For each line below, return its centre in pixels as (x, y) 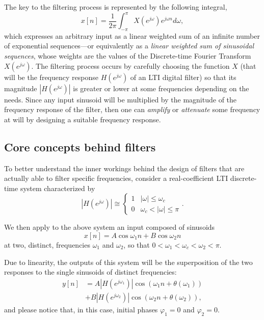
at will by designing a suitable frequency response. (83, 119)
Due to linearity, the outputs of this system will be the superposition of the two (128, 262)
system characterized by (58, 188)
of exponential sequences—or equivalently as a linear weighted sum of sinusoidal (129, 46)
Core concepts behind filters (80, 146)
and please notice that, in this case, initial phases (81, 309)
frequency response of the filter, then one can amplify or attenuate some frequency (132, 109)
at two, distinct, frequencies (47, 245)
